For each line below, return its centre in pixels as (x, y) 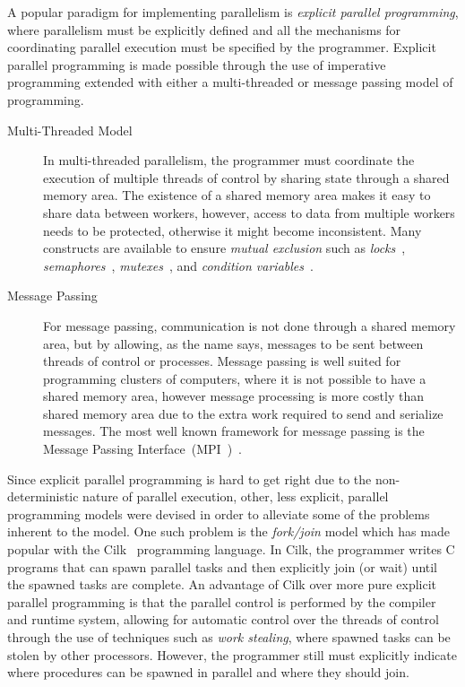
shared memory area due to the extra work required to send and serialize (243, 413)
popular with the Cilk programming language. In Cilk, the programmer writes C (231, 549)
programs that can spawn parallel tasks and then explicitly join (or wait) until (223, 566)
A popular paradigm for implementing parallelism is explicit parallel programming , (233, 12)
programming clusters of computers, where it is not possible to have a (235, 378)
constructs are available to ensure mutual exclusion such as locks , (224, 248)
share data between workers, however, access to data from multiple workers (249, 212)
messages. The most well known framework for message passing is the (234, 431)
